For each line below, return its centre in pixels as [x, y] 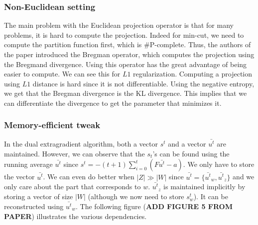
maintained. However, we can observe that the [74, 153]
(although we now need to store [136, 196]
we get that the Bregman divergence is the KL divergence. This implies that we [126, 93]
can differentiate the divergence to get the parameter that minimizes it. [113, 103]
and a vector [187, 144]
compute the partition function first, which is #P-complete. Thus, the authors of [128, 44]
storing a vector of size [39, 196]
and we [244, 177]
